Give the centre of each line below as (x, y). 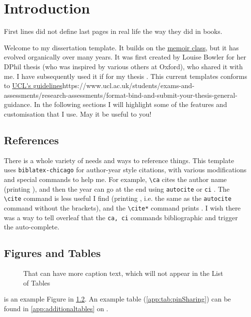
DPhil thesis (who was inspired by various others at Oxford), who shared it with (124, 66)
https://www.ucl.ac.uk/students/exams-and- (128, 85)
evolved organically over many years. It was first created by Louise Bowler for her (125, 57)
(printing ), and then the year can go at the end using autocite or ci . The (117, 189)
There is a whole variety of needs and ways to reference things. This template (119, 160)
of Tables (37, 282)
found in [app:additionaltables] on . (56, 308)
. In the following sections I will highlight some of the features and (128, 104)
